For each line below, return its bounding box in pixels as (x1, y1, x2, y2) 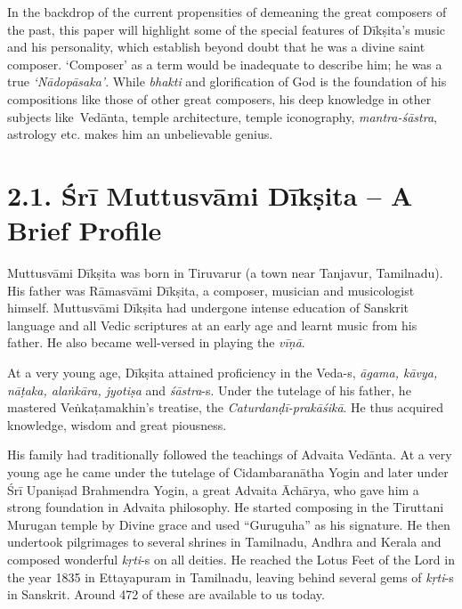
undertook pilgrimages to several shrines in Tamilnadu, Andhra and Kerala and (7, 532, 442, 551)
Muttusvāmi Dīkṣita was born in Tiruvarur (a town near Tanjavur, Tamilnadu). (7, 264, 443, 282)
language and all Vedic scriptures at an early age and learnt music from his (7, 315, 417, 334)
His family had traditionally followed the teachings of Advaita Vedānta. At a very (7, 445, 452, 464)
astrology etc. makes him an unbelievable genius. (7, 125, 273, 143)
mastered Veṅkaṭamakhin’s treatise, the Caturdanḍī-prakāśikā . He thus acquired (7, 398, 444, 417)
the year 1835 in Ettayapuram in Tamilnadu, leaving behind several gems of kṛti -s (7, 567, 454, 586)
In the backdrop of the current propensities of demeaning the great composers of (7, 3, 447, 20)
